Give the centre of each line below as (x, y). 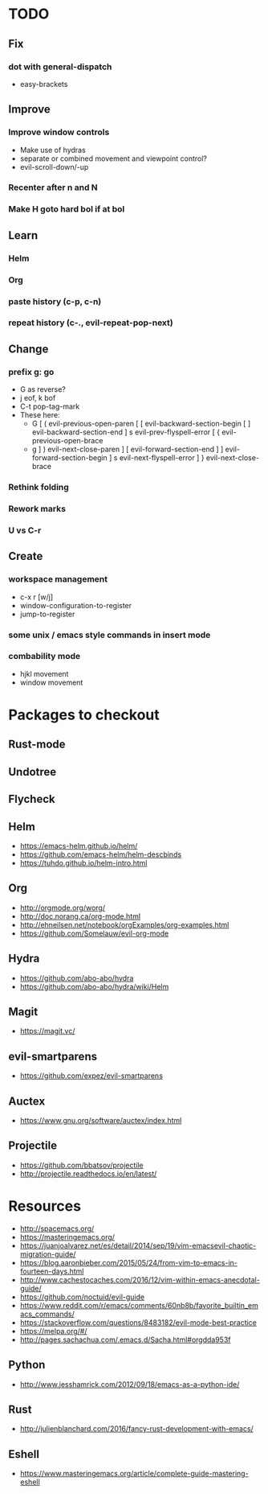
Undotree (32, 772)
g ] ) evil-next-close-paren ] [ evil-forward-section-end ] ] (128, 449)
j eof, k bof (38, 398)
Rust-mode (37, 745)
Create (26, 556)
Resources (45, 1206)
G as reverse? (43, 389)
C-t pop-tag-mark (50, 406)
